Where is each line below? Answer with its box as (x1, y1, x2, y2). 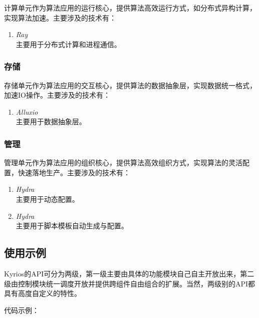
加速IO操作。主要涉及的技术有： (4, 90, 110, 100)
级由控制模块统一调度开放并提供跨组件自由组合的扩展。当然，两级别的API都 (4, 278, 255, 288)
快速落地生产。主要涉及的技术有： (18, 167, 130, 177)
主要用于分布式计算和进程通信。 (16, 39, 121, 49)
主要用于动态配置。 (16, 193, 79, 204)
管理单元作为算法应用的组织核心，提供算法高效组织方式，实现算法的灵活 (4, 157, 242, 168)
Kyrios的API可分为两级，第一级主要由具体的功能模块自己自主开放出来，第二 (4, 268, 254, 278)
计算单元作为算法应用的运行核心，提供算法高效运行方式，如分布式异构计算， (4, 3, 256, 13)
